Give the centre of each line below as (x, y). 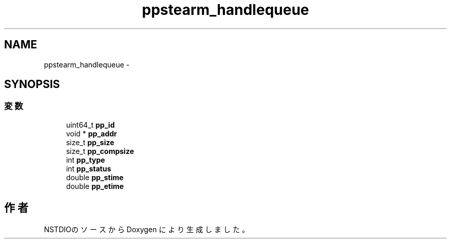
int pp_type (85, 160)
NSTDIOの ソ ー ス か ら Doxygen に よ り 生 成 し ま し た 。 (146, 229)
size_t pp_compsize (100, 151)
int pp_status (89, 168)
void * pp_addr (92, 133)
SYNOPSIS (32, 84)
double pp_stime (95, 177)
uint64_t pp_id (90, 125)
